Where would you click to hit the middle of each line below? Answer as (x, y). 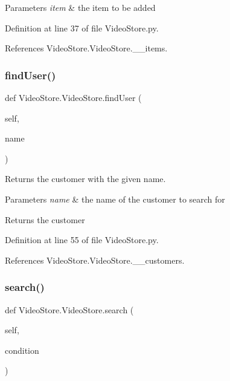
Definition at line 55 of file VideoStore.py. (82, 240)
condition (22, 350)
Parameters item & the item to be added (80, 7)
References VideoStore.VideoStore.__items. (86, 48)
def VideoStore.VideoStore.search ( (69, 309)
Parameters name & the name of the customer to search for (115, 199)
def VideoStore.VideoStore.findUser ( (73, 97)
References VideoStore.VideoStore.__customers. (95, 260)
